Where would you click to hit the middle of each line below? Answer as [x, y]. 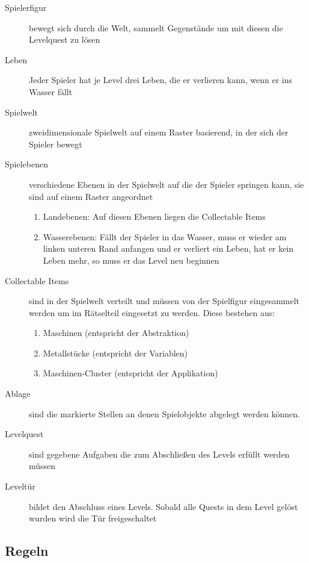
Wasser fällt [51, 91]
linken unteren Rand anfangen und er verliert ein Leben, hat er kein [168, 248]
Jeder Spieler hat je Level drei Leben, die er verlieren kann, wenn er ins [161, 80]
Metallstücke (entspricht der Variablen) [115, 353]
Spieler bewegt [56, 144]
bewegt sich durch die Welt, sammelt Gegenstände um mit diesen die [156, 27]
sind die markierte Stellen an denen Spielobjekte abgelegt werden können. [164, 413]
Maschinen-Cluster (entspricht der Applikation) [130, 373]
